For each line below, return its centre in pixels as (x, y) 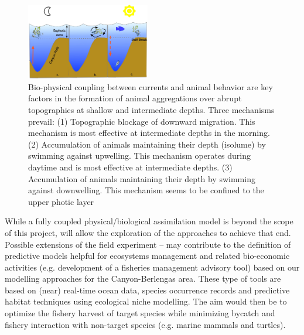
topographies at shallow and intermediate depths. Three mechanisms (151, 109)
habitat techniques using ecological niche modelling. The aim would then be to (146, 301)
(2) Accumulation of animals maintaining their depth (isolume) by (147, 144)
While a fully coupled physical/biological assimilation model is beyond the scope (149, 221)
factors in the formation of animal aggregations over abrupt (135, 98)
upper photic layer (61, 201)
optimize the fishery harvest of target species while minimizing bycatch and (140, 313)
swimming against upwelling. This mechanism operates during (140, 155)
